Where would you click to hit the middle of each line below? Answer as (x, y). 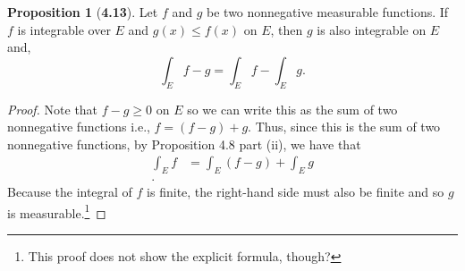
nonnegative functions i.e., (79, 127)
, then (287, 29)
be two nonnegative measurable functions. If (328, 12)
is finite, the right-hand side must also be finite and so (296, 192)
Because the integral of (70, 192)
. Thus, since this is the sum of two (344, 127)
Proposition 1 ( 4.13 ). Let (83, 12)
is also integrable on (372, 29)
